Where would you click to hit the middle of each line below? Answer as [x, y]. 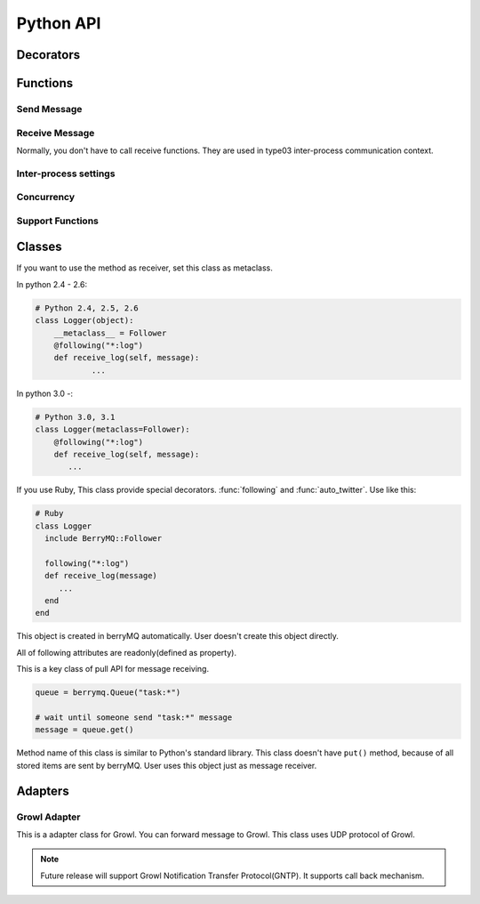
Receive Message [56, 133]
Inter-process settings [66, 174]
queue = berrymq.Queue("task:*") [108, 693]
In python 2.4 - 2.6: [52, 284]
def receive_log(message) [101, 576]
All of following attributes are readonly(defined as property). [127, 652]
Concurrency [46, 198]
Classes [39, 247]
